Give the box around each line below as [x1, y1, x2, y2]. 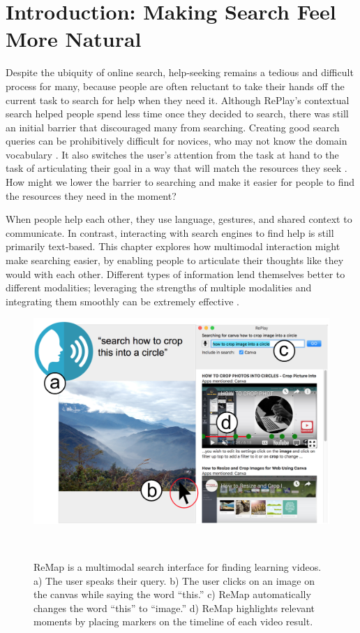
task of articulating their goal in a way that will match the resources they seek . [6, 161, 347, 175]
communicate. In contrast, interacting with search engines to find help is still [6, 225, 334, 240]
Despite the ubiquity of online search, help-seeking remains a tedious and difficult [6, 65, 354, 80]
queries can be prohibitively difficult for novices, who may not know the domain [6, 133, 347, 148]
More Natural [6, 24, 142, 53]
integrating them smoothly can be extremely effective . [6, 293, 239, 308]
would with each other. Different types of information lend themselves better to [6, 266, 345, 281]
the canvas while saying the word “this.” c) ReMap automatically [33, 587, 311, 602]
